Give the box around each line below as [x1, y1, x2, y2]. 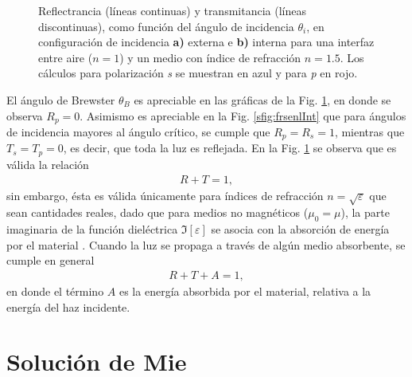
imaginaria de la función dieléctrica [6, 221, 178, 238]
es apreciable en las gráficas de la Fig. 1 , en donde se [134, 91, 391, 108]
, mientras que [334, 124, 405, 140]
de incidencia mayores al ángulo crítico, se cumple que [6, 124, 270, 140]
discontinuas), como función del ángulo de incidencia [38, 18, 294, 34]
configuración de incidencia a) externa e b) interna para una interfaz [38, 33, 375, 50]
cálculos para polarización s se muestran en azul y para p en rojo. [38, 65, 358, 81]
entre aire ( [38, 49, 93, 65]
